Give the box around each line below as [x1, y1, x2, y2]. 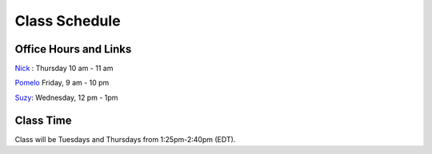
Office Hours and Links [14, 42, 132, 56]
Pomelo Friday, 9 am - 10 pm [14, 78, 110, 88]
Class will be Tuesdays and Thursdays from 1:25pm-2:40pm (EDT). [14, 134, 236, 144]
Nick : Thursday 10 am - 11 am [14, 64, 114, 73]
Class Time [14, 113, 72, 127]
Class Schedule [14, 12, 121, 30]
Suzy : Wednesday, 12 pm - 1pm [14, 93, 118, 102]
